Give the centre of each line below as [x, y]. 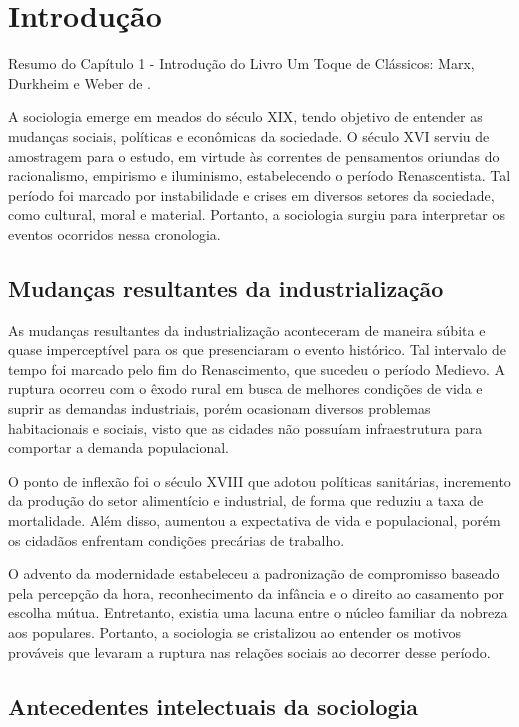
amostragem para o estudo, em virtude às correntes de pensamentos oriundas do [254, 155]
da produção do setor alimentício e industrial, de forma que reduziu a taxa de [246, 500]
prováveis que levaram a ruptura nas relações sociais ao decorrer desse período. [249, 651]
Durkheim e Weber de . [79, 82]
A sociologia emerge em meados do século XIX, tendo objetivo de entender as [245, 116]
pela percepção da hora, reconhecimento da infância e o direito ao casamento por [256, 592]
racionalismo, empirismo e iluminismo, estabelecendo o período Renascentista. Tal [259, 175]
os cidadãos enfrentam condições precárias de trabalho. [176, 539]
